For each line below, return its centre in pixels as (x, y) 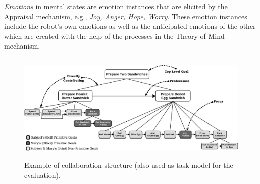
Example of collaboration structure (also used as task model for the (129, 165)
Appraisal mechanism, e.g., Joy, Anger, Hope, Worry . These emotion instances (126, 16)
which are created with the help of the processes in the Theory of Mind (114, 36)
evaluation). (42, 175)
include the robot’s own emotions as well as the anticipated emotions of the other (130, 26)
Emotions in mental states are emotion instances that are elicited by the (116, 6)
